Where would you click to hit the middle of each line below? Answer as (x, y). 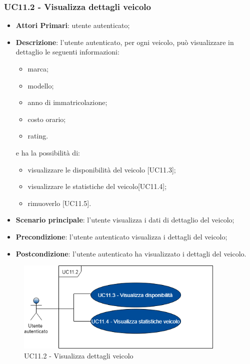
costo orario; (47, 119)
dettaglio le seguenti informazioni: (67, 52)
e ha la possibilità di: (48, 152)
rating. (38, 136)
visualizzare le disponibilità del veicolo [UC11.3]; (102, 169)
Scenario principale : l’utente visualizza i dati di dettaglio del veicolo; (125, 220)
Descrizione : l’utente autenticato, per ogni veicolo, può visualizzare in (125, 42)
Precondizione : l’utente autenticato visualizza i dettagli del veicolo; (121, 236)
